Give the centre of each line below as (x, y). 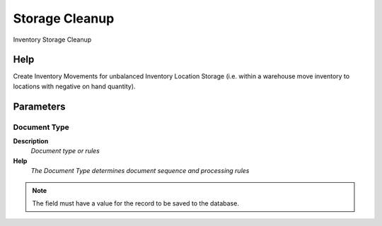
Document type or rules (65, 151)
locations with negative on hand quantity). (74, 86)
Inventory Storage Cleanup (52, 40)
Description (31, 141)
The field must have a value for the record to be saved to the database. (136, 203)
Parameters (39, 106)
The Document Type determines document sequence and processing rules (140, 171)
